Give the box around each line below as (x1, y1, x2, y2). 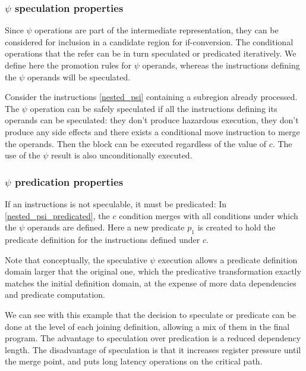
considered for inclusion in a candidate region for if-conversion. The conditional (5, 35, 294, 48)
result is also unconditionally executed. (51, 149, 193, 161)
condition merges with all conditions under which (119, 209, 298, 222)
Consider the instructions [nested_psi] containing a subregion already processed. (5, 91, 298, 103)
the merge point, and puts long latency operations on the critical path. (5, 355, 263, 367)
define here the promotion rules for (5, 59, 131, 71)
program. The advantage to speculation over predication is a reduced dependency (5, 332, 301, 344)
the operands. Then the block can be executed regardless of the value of (5, 137, 267, 149)
